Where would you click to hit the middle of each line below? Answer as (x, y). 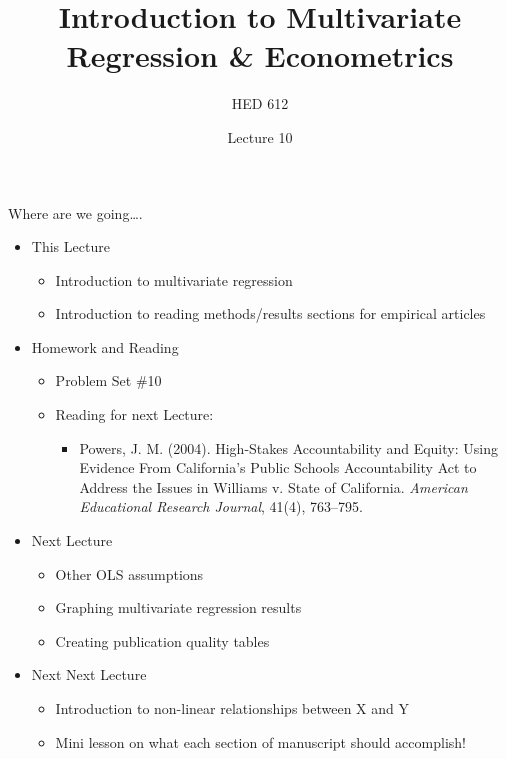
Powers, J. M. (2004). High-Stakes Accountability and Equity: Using (288, 447)
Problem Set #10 (108, 380)
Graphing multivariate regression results (178, 607)
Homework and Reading (105, 346)
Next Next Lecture (89, 674)
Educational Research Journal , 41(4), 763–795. (221, 506)
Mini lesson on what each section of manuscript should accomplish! (260, 741)
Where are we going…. (75, 212)
